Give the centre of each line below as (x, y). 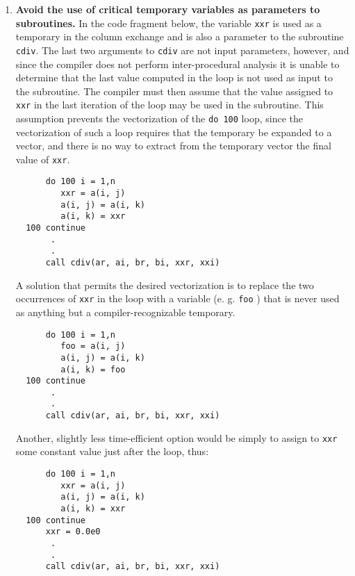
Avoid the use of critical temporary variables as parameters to (168, 9)
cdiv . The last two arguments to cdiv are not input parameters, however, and (182, 50)
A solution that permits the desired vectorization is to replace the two (165, 285)
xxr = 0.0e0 (73, 532)
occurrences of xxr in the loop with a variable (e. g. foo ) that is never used (177, 298)
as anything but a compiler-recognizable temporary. (125, 312)
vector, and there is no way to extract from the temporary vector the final (173, 146)
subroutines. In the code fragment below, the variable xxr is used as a (168, 23)
